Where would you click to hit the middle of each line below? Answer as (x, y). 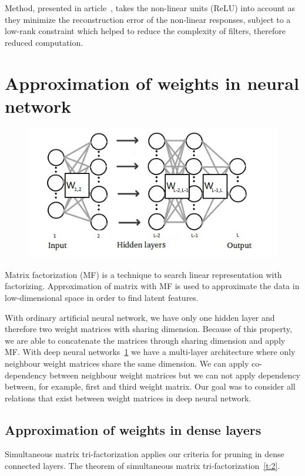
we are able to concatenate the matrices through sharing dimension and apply (145, 340)
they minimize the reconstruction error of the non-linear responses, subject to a (148, 19)
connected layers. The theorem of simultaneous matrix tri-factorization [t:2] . (143, 466)
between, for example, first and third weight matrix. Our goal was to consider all (150, 386)
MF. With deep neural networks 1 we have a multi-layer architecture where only (150, 352)
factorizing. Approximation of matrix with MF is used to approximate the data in (152, 286)
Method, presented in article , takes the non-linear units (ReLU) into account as (150, 8)
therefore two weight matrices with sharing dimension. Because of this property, (148, 329)
